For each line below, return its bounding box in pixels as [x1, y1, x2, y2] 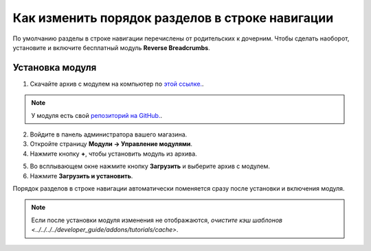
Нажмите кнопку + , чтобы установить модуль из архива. [30, 150, 197, 158]
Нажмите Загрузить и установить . [30, 171, 133, 180]
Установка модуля [12, 62, 97, 73]
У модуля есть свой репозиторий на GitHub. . [31, 111, 163, 119]
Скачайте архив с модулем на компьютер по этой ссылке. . [30, 80, 204, 88]
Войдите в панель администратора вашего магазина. [30, 130, 188, 139]
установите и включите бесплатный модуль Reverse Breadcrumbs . [12, 43, 210, 51]
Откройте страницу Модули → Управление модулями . [30, 140, 192, 148]
